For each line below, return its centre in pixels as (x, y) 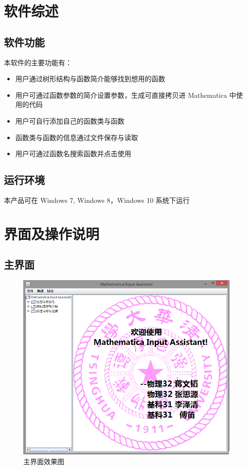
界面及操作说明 (52, 233)
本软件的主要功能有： (38, 62)
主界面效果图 (44, 461)
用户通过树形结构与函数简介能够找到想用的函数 (90, 79)
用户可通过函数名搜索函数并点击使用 (73, 153)
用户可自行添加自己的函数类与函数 (70, 120)
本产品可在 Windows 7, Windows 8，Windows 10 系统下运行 (97, 200)
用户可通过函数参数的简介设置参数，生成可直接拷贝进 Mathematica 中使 (129, 95)
